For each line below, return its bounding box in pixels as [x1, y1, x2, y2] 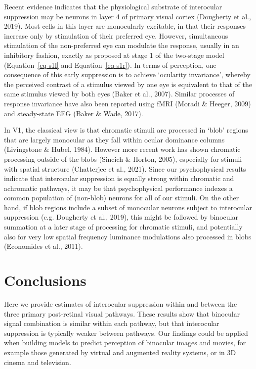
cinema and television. [4, 357, 71, 367]
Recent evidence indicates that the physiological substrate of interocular [4, 1, 222, 11]
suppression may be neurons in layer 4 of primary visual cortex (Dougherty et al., [4, 11, 251, 21]
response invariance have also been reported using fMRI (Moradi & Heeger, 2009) [4, 98, 251, 108]
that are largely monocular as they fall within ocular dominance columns [4, 134, 225, 144]
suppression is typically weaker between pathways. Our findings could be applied [4, 327, 248, 338]
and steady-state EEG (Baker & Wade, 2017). [4, 108, 143, 118]
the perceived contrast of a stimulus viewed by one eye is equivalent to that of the [4, 79, 252, 89]
